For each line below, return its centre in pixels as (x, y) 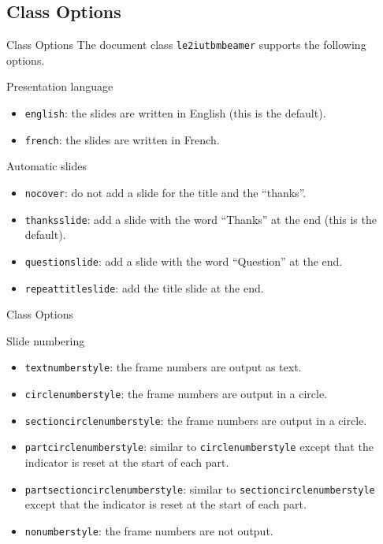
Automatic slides (47, 166)
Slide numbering (46, 340)
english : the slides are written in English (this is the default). (175, 113)
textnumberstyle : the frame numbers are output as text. (163, 367)
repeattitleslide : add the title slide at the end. (144, 287)
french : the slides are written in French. (122, 139)
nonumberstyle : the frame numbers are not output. (149, 530)
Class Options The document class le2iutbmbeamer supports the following (186, 45)
